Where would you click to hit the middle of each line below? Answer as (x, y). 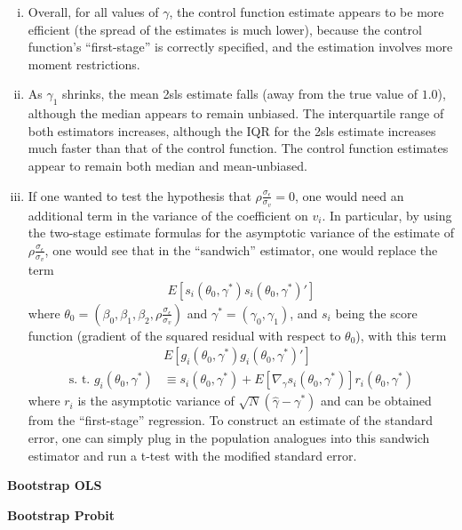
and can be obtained (376, 401)
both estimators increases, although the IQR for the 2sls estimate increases (232, 130)
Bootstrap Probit (61, 514)
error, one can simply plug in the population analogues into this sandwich (229, 438)
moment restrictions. (84, 64)
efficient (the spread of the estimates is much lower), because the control (225, 29)
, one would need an (349, 195)
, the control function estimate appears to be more (307, 12)
